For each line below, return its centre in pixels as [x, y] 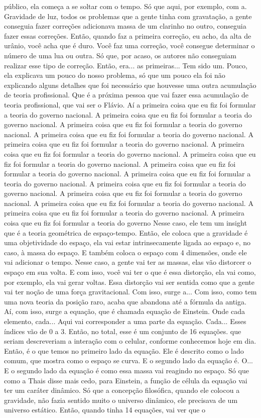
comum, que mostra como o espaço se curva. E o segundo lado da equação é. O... [128, 360]
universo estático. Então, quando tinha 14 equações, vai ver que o [105, 410]
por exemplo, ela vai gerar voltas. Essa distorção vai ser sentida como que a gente [129, 282]
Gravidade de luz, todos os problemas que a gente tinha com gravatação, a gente [128, 16]
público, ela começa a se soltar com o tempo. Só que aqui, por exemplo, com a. [125, 6]
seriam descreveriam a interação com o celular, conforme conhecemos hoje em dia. [130, 341]
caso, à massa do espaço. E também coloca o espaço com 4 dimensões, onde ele [125, 252]
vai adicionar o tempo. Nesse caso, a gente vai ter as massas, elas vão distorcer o [128, 262]
